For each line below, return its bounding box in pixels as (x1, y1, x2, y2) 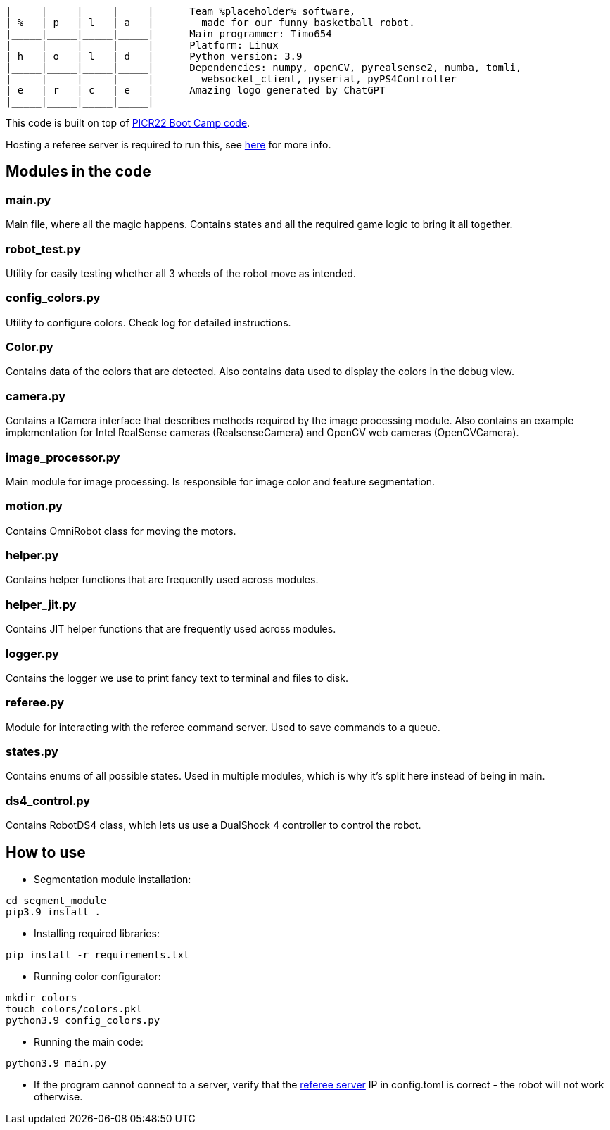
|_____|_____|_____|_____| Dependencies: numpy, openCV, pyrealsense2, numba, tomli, (6, 62, 522, 73)
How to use (6, 843, 86, 861)
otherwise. (34, 1091, 83, 1103)
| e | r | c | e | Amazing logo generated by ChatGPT (6, 84, 386, 96)
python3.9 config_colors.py (6, 1015, 160, 1027)
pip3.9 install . (6, 906, 101, 918)
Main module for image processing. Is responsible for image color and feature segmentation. (6, 475, 436, 488)
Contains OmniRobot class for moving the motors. (6, 524, 236, 537)
